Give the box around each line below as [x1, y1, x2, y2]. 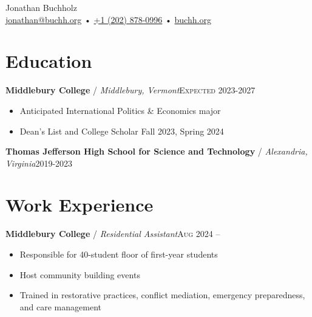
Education [5, 48, 92, 73]
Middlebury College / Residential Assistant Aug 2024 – [5, 227, 220, 240]
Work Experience [5, 192, 154, 217]
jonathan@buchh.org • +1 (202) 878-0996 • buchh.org [5, 13, 211, 25]
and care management [19, 300, 101, 313]
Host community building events [19, 268, 140, 281]
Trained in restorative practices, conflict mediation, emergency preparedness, [19, 289, 305, 301]
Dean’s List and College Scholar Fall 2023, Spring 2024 [19, 124, 224, 137]
